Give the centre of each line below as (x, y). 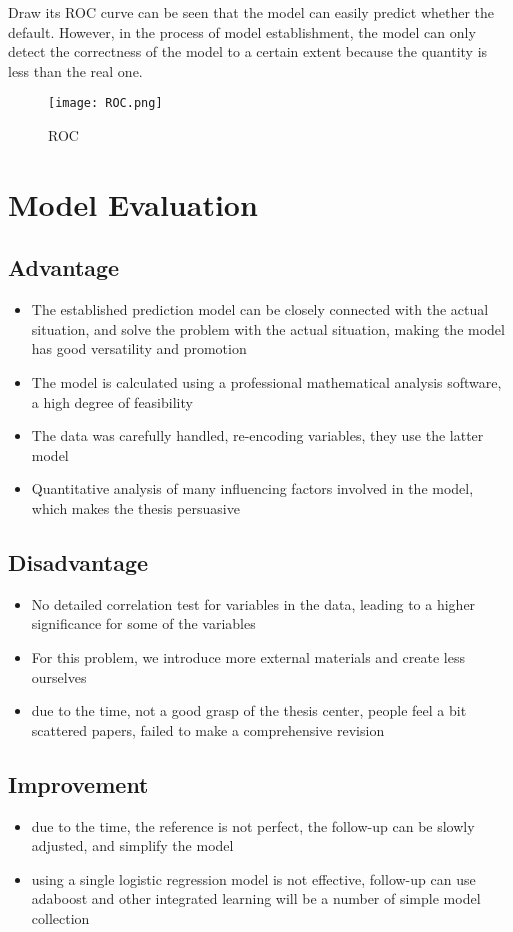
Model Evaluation (133, 203)
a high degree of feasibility (112, 401)
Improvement (78, 783)
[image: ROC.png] (105, 103)
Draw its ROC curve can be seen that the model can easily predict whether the (251, 12)
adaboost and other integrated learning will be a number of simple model (256, 898)
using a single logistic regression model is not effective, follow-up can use (253, 878)
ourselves (59, 676)
